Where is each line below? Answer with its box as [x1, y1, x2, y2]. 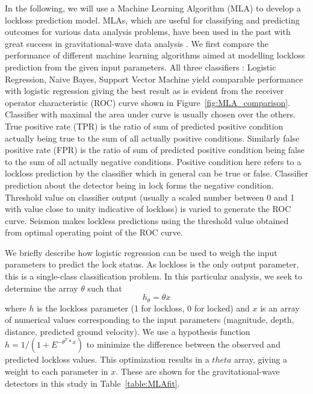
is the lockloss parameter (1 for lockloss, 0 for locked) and [37, 301, 250, 314]
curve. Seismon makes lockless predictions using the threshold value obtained [5, 214, 289, 227]
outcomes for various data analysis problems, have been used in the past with [5, 25, 291, 38]
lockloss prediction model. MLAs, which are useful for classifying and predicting [5, 13, 300, 26]
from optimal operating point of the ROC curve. [5, 226, 183, 239]
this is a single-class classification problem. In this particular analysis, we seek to [5, 270, 303, 283]
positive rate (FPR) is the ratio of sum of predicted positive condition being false [5, 143, 305, 156]
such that [87, 281, 122, 294]
